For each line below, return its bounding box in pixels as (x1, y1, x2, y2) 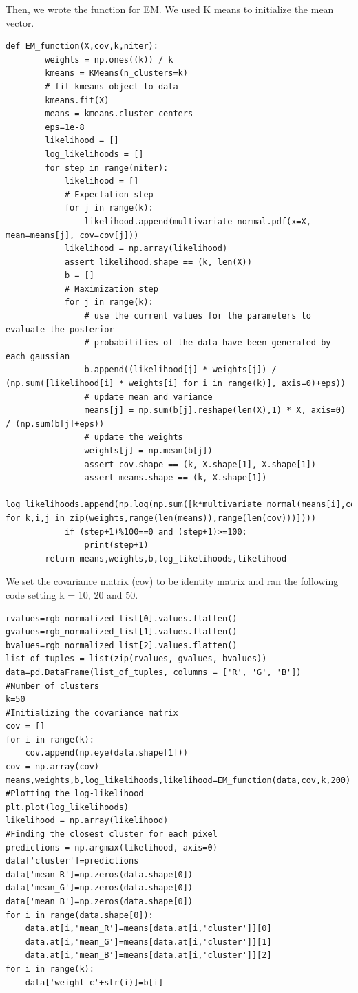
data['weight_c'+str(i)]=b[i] (25, 977, 164, 987)
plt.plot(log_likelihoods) (6, 802, 129, 812)
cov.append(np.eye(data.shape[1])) (25, 748, 188, 758)
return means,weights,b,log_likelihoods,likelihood (45, 553, 287, 564)
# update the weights (84, 432, 183, 442)
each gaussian (6, 351, 70, 361)
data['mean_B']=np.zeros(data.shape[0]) (6, 897, 193, 906)
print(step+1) (84, 540, 149, 551)
